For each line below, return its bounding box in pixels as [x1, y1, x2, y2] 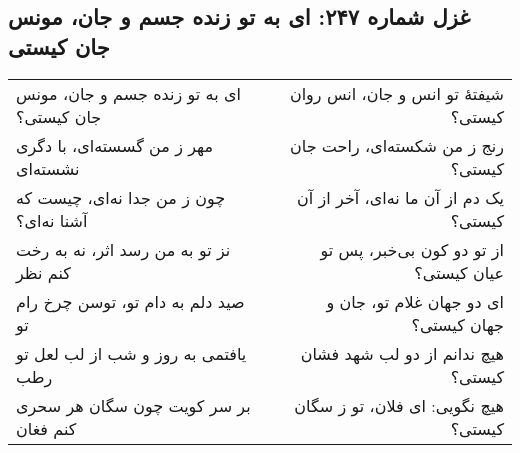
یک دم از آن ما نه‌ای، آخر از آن [297, 185, 504, 209]
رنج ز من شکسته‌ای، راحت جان [290, 133, 504, 157]
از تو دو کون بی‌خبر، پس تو [320, 237, 504, 261]
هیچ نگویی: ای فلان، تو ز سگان [294, 393, 504, 417]
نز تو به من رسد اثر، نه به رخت [16, 237, 231, 261]
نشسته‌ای [16, 156, 80, 180]
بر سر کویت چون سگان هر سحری [16, 393, 251, 417]
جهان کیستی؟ [411, 312, 504, 336]
